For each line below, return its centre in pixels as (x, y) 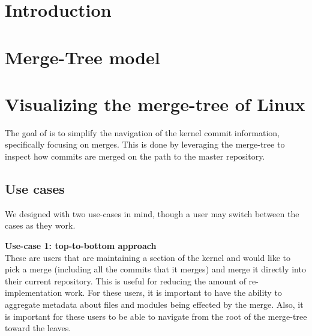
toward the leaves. (38, 328)
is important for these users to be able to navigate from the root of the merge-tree (156, 316)
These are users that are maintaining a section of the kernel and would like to (148, 257)
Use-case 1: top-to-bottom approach (81, 246)
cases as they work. (40, 225)
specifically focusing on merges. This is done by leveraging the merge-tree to (145, 144)
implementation (34, 292)
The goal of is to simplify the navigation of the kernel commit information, (142, 132)
